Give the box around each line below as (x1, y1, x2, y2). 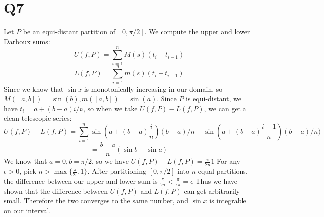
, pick (19, 166, 36, 176)
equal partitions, (198, 166, 248, 176)
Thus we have (195, 175, 238, 186)
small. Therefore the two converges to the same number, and (4, 195, 188, 206)
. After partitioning (87, 166, 147, 176)
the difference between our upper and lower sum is (4, 175, 158, 186)
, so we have (91, 156, 129, 166)
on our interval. (4, 205, 51, 215)
